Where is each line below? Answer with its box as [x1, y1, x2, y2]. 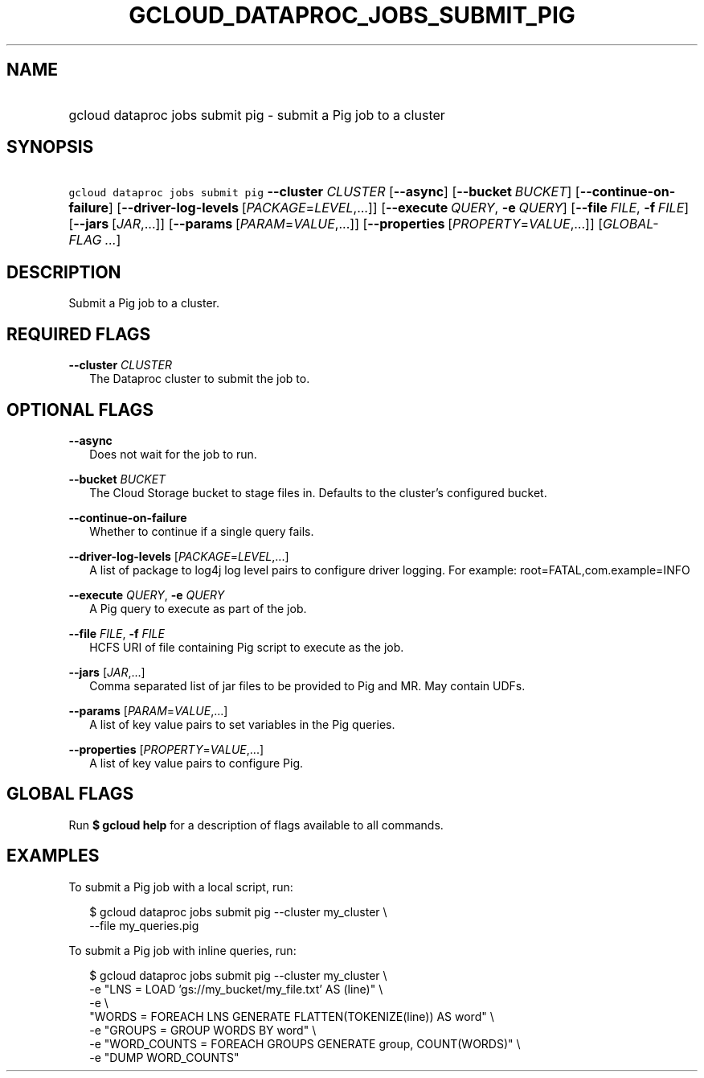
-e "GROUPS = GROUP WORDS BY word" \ [89, 1022, 317, 1037]
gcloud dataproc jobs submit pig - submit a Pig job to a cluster [68, 106, 445, 123]
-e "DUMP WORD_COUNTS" [89, 1050, 239, 1064]
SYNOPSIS [6, 137, 94, 158]
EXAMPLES [6, 846, 100, 866]
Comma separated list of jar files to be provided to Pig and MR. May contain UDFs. [89, 678, 526, 693]
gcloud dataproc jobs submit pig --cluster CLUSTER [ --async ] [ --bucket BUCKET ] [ [68, 183, 580, 200]
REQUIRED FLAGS [6, 323, 151, 344]
